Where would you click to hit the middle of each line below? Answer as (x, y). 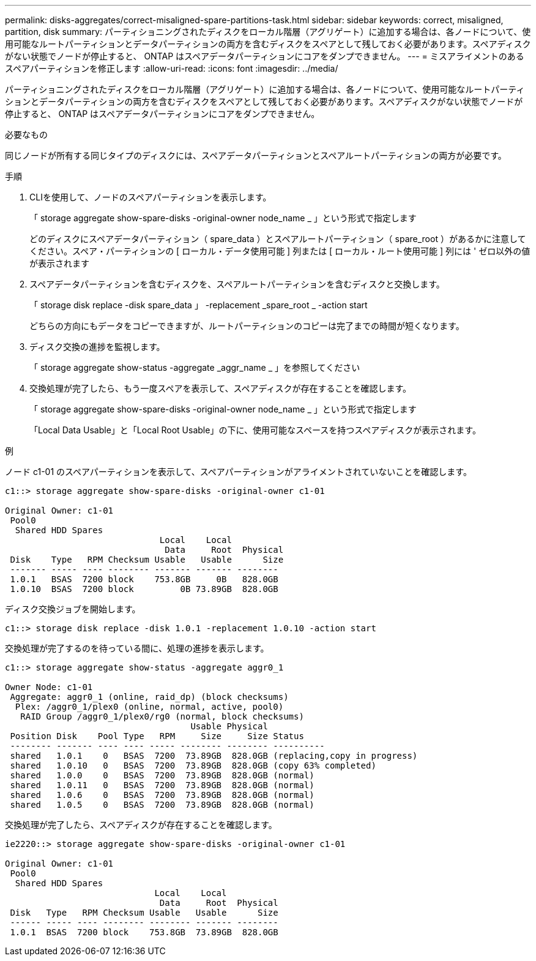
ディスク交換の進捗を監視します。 (97, 347)
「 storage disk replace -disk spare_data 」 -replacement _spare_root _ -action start (199, 305)
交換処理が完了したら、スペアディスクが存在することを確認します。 (141, 825)
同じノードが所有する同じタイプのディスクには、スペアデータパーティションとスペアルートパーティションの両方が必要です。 (256, 155)
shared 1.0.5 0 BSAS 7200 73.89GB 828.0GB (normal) (162, 805)
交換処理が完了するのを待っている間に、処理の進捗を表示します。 (137, 648)
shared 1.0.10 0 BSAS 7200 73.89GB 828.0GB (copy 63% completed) (193, 765)
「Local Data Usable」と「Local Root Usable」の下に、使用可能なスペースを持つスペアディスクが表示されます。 (255, 430)
